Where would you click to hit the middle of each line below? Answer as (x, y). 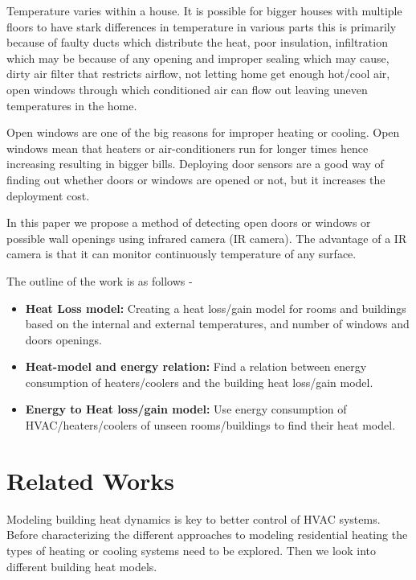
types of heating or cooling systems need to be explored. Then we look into (192, 550)
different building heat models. (82, 566)
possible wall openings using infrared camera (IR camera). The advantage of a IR (207, 238)
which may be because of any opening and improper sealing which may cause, (198, 58)
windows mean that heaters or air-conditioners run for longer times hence (188, 148)
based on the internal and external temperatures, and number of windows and (217, 324)
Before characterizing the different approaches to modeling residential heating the (207, 535)
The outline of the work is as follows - (100, 280)
